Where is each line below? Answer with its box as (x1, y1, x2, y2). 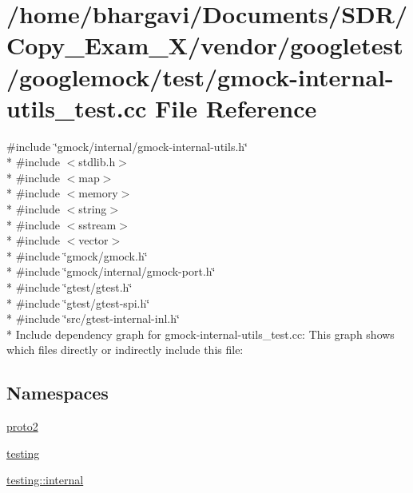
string (78, 201, 107, 217)
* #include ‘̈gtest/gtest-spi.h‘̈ (6, 294, 150, 311)
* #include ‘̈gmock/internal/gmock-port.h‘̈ (6, 263, 216, 280)
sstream (78, 216, 117, 233)
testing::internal (6, 471, 84, 488)
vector (78, 232, 109, 248)
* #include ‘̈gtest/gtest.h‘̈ (6, 279, 133, 296)
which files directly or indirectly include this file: (6, 341, 244, 358)
